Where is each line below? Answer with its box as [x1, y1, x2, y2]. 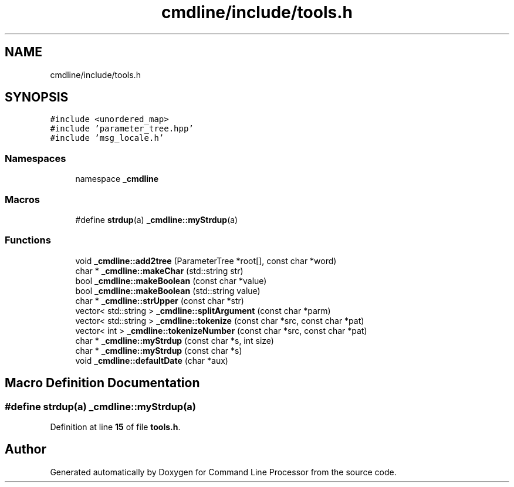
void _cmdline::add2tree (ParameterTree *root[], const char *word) [75, 255, 337, 266]
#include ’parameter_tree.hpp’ [50, 124, 194, 134]
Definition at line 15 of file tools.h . [50, 421, 181, 432]
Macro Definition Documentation [5, 376, 200, 391]
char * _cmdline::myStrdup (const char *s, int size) [75, 335, 274, 346]
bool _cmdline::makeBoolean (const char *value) [75, 275, 267, 286]
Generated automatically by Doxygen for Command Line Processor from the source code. [50, 466, 397, 477]
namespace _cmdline [75, 174, 159, 184]
